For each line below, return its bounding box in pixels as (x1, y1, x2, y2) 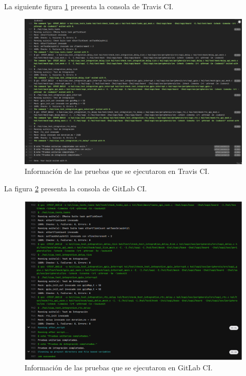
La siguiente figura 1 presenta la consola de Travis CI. (4, 1, 174, 11)
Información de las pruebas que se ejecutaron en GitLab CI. (25, 362, 213, 373)
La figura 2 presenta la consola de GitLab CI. (4, 183, 147, 193)
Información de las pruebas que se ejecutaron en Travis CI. (25, 166, 210, 176)
